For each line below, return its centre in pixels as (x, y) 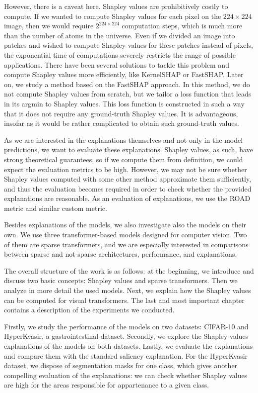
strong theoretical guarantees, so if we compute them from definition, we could (124, 159)
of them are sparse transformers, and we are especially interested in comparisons (126, 244)
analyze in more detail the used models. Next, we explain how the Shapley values (128, 290)
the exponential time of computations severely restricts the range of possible (120, 54)
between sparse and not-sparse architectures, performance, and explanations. (121, 254)
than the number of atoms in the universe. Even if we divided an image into (120, 35)
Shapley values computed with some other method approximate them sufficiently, (128, 179)
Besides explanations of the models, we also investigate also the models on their (125, 225)
